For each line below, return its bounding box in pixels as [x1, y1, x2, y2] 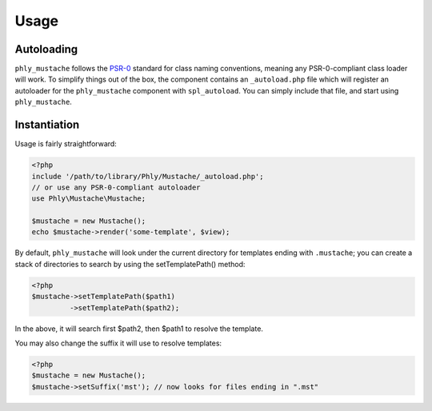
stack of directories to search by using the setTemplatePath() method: [14, 259, 246, 269]
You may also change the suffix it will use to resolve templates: [14, 338, 222, 348]
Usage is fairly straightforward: [14, 139, 118, 149]
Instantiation [14, 118, 80, 132]
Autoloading [14, 42, 78, 56]
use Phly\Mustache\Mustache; [31, 194, 146, 203]
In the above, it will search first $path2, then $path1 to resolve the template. [14, 324, 264, 333]
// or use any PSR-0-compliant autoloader [31, 182, 201, 192]
